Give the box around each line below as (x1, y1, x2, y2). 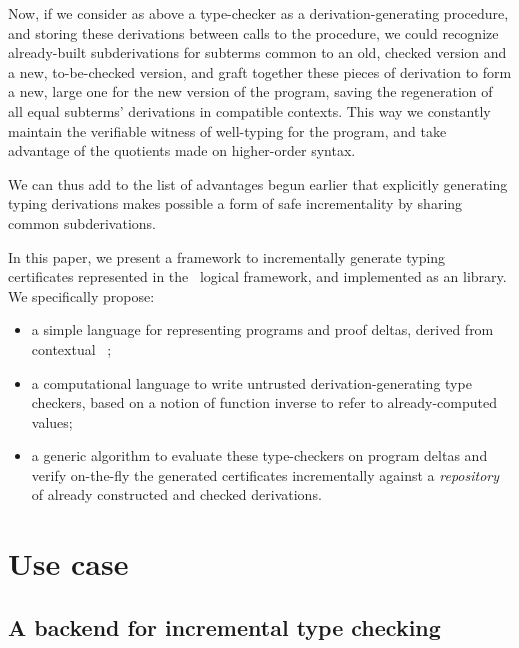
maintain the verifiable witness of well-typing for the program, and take (8, 120, 447, 141)
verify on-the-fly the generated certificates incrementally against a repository (31, 464, 500, 485)
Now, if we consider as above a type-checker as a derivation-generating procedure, (8, 3, 509, 23)
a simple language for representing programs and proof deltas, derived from (31, 319, 494, 340)
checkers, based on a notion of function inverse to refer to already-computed (31, 392, 497, 413)
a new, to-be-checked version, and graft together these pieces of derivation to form (8, 61, 512, 82)
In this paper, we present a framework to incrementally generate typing (8, 246, 446, 267)
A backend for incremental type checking (8, 611, 441, 642)
